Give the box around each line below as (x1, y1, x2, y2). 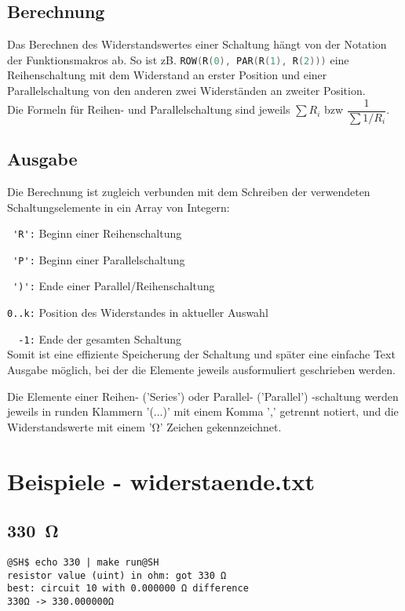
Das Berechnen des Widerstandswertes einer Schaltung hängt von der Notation (7, 36, 387, 53)
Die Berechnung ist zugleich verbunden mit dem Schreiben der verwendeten (7, 183, 370, 199)
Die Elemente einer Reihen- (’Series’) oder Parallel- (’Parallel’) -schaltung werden (7, 387, 399, 404)
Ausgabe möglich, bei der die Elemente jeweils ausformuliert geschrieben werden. (7, 361, 396, 377)
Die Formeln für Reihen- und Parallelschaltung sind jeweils (7, 101, 290, 118)
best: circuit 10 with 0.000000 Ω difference (7, 583, 249, 595)
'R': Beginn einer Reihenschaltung (13, 225, 182, 242)
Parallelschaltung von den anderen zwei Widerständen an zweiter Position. (7, 82, 366, 99)
